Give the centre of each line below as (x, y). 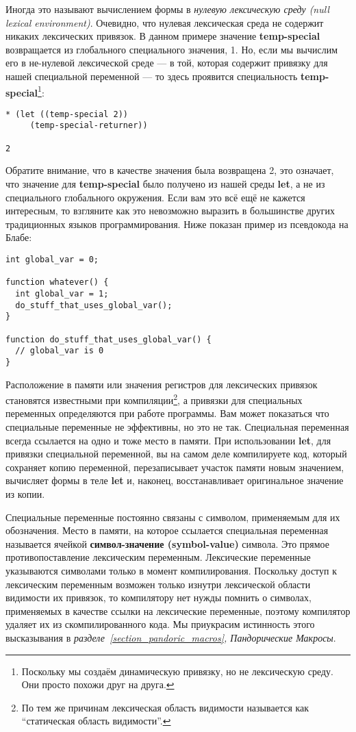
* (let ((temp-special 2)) (67, 114)
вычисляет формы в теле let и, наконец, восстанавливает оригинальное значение (175, 480)
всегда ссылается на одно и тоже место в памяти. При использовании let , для (168, 440)
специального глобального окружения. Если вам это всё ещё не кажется (155, 197)
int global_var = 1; (62, 293)
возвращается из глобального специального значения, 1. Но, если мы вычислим (171, 49)
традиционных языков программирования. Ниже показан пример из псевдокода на (177, 224)
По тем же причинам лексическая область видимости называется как (165, 707)
